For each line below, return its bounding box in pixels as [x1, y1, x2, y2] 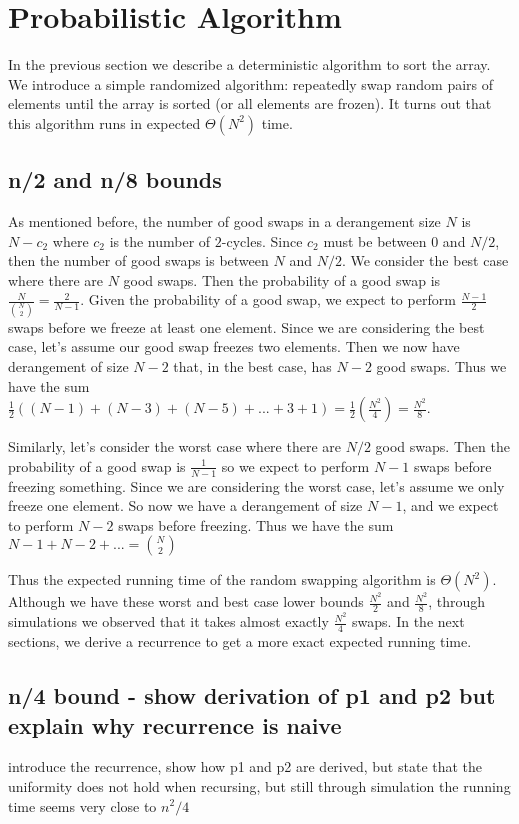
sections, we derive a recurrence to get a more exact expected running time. [8, 631, 472, 652]
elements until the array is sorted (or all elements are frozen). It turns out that [8, 93, 492, 114]
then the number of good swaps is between [8, 250, 269, 271]
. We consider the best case [341, 250, 509, 271]
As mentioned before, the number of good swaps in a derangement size [8, 211, 441, 232]
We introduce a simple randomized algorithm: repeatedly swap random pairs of [8, 73, 494, 94]
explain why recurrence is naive [8, 709, 342, 740]
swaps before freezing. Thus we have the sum [118, 514, 394, 535]
